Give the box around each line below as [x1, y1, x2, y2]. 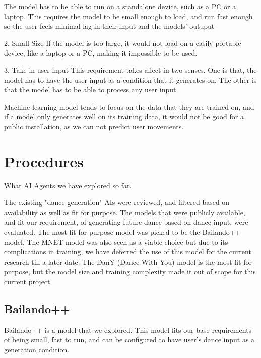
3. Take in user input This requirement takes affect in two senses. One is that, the [4, 64, 257, 75]
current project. [4, 276, 52, 286]
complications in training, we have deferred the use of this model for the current [4, 246, 251, 257]
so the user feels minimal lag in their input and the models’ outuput [4, 21, 215, 31]
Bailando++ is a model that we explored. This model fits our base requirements [4, 324, 252, 335]
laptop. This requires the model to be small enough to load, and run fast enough [4, 11, 253, 21]
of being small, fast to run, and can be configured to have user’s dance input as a [4, 334, 255, 345]
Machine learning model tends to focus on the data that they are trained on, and [4, 101, 254, 112]
